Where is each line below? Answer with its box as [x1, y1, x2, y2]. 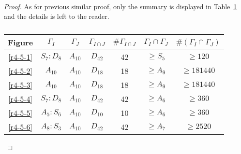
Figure [8, 37, 33, 48]
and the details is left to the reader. [4, 11, 109, 21]
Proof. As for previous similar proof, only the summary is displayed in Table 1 [4, 1, 237, 11]
